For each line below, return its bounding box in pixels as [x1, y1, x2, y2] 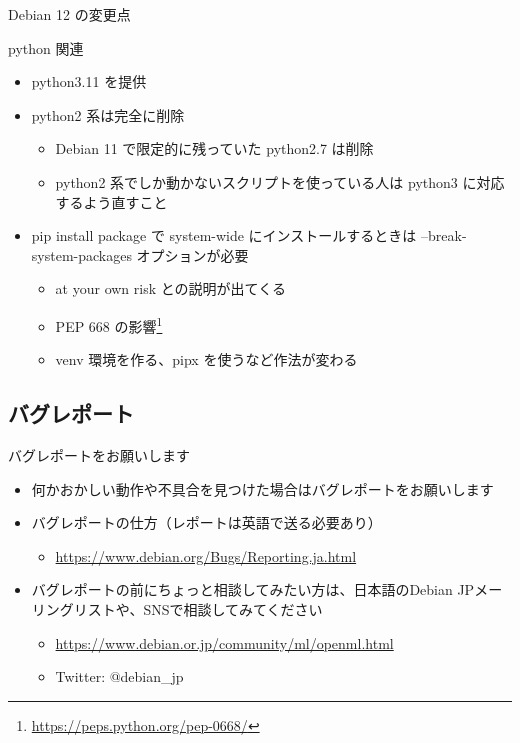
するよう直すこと [55, 191, 168, 212]
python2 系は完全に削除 [31, 104, 185, 125]
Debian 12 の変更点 [8, 4, 131, 24]
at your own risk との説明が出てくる [55, 278, 286, 299]
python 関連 [8, 37, 84, 58]
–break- [420, 225, 467, 246]
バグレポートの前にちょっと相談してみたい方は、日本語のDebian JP [31, 579, 475, 600]
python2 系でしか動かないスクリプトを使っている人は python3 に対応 [55, 171, 505, 192]
